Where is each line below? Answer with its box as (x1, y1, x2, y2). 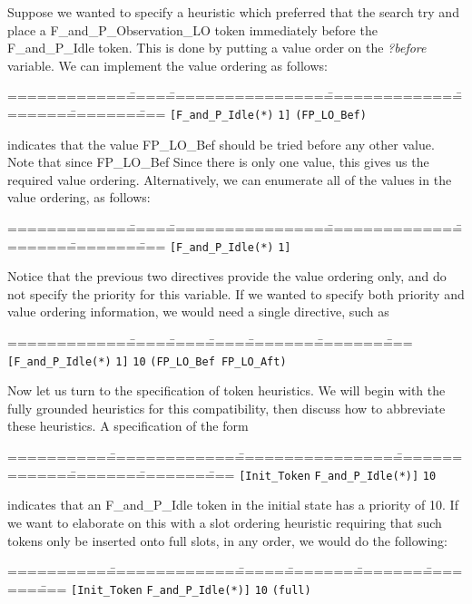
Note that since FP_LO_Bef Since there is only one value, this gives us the (7, 152, 429, 171)
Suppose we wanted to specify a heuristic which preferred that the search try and (7, 3, 459, 21)
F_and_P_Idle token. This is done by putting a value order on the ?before (7, 38, 427, 57)
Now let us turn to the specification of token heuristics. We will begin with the (7, 381, 446, 400)
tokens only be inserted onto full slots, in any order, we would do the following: (7, 531, 448, 550)
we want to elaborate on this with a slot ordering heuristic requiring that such (7, 512, 442, 531)
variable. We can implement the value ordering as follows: (7, 55, 328, 74)
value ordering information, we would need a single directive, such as (7, 302, 389, 321)
